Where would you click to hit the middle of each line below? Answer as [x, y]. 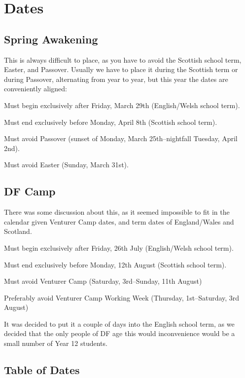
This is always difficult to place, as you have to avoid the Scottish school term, [123, 59]
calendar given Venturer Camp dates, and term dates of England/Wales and [119, 221]
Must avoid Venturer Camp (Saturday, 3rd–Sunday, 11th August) [103, 281]
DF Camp [30, 191]
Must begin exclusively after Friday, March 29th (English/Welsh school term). [122, 105]
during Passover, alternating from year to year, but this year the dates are [116, 79]
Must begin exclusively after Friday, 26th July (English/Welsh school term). [119, 247]
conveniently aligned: [35, 89]
